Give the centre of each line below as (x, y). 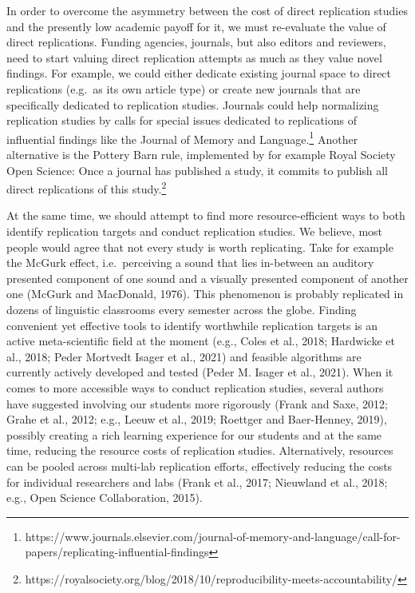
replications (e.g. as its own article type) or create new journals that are (184, 88)
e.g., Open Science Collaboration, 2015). (105, 497)
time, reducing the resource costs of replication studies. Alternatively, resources (200, 450)
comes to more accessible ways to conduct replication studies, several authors (195, 387)
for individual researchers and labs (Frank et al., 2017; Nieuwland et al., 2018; (197, 482)
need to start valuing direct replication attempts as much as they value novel (194, 57)
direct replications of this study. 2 (87, 187)
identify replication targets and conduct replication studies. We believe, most (195, 231)
